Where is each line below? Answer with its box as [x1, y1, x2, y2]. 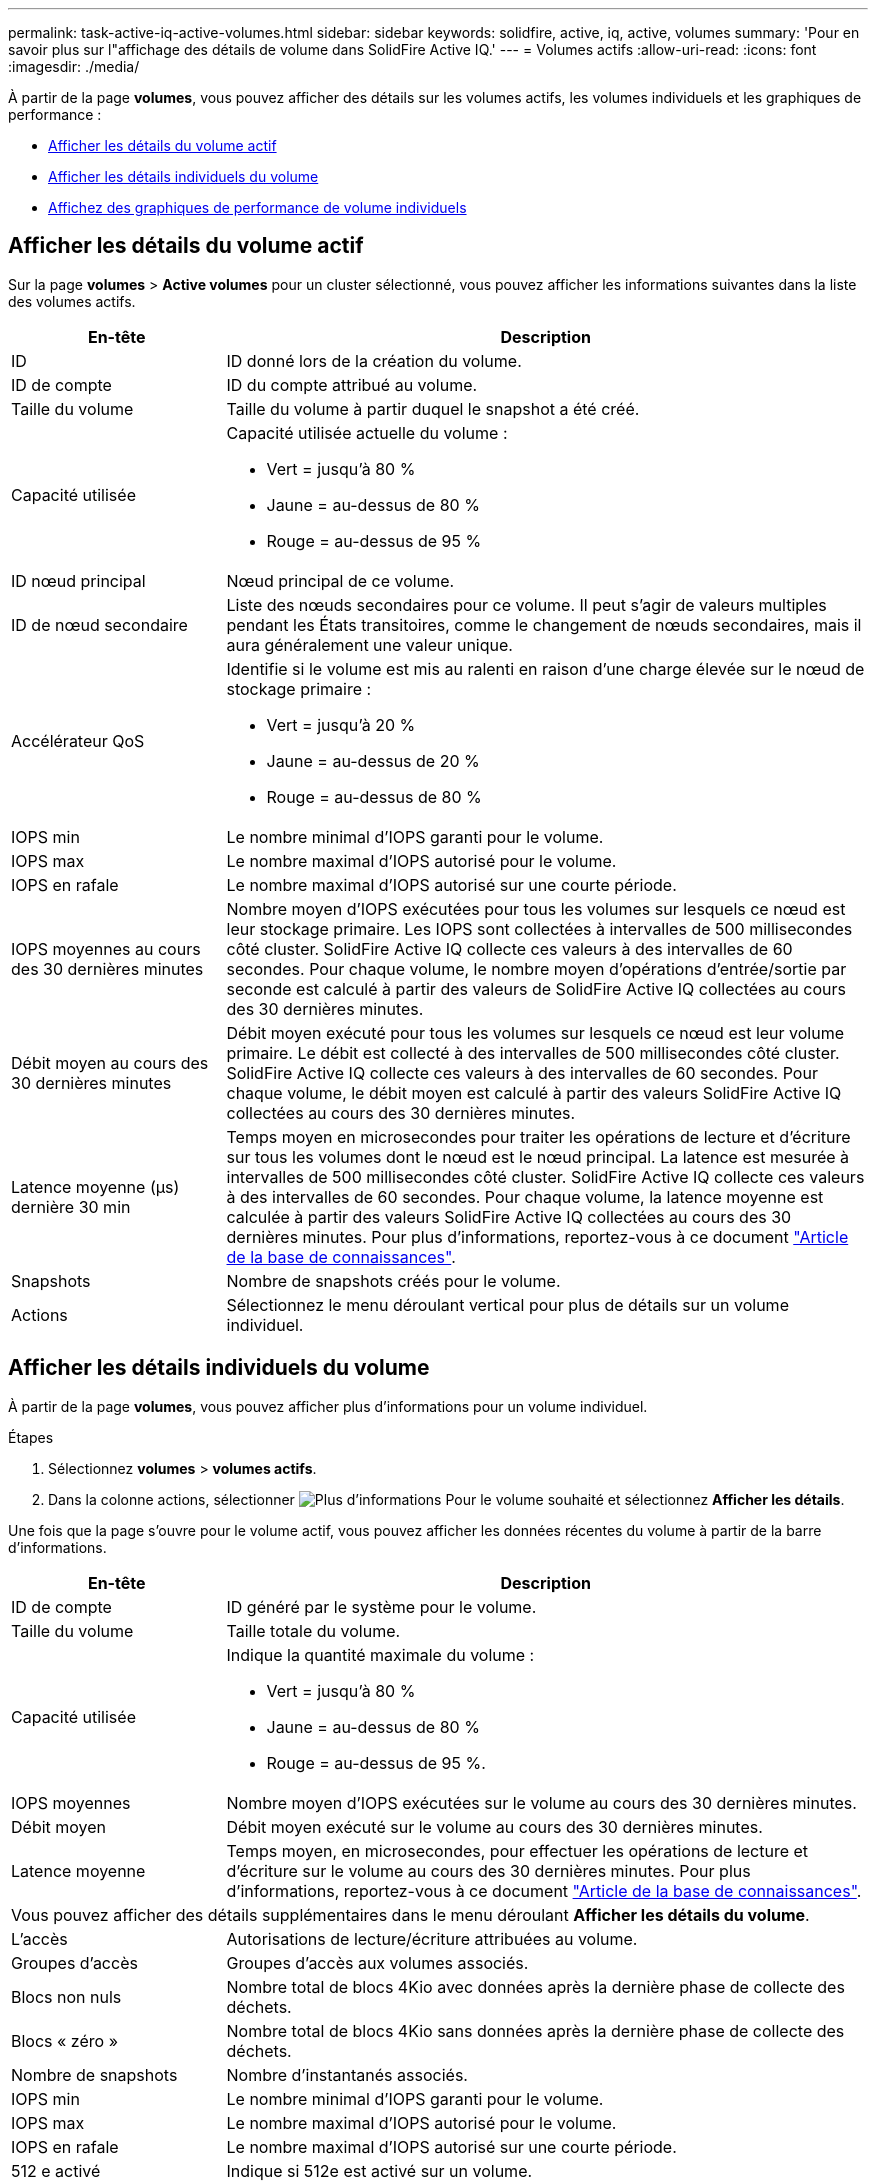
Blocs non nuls [11, 1986, 122, 2007]
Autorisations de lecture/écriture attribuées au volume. [226, 1928, 638, 1949]
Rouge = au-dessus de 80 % [266, 786, 482, 807]
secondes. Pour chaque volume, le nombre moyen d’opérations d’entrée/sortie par [226, 958, 847, 979]
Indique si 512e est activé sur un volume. [226, 2160, 533, 2181]
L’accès [11, 1928, 68, 1949]
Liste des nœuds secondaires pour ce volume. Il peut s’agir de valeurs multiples [226, 594, 827, 615]
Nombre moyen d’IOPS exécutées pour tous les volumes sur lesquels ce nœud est [226, 898, 846, 919]
